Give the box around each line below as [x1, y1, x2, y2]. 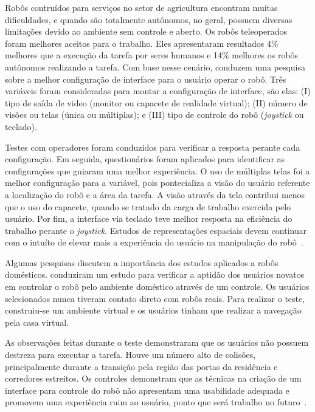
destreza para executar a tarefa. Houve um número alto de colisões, [5, 348, 256, 361]
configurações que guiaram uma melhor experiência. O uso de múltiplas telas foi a [5, 164, 310, 177]
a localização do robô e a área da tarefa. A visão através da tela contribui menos [5, 188, 305, 201]
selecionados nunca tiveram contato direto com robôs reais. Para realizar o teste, [5, 292, 305, 304]
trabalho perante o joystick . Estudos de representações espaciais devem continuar [5, 224, 307, 236]
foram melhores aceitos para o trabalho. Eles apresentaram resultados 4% [5, 36, 279, 49]
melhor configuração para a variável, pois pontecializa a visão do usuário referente [5, 176, 310, 189]
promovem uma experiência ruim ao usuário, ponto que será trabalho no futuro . [5, 396, 307, 408]
